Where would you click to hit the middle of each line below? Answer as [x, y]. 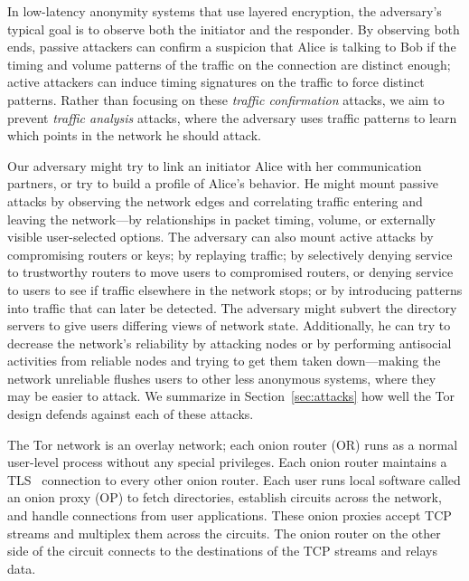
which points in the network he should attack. [134, 135]
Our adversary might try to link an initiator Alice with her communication [215, 165]
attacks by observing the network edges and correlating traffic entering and [215, 200]
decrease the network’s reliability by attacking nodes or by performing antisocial [230, 343]
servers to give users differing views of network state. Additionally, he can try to [229, 325]
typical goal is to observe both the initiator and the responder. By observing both [234, 29]
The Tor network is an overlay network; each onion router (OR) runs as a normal [233, 444]
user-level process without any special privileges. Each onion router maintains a [227, 462]
